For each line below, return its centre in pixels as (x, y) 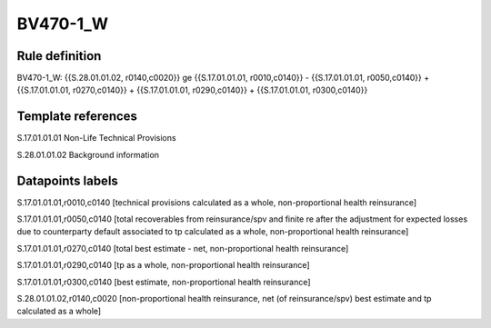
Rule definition (59, 56)
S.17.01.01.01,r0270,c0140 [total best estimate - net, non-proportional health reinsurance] (183, 248)
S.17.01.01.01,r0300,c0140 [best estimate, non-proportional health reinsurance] (164, 282)
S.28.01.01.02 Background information (88, 154)
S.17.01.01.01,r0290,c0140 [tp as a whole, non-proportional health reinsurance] (163, 265)
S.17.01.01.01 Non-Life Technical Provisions (96, 138)
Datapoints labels (67, 180)
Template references (77, 117)
